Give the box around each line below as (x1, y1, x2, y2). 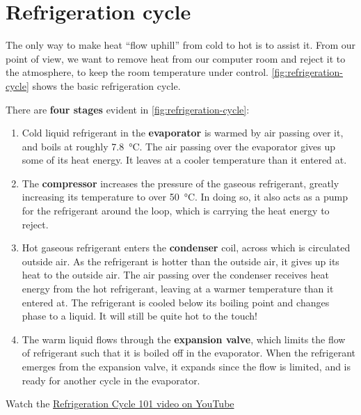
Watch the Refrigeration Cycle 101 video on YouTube (6, 396, 234, 411)
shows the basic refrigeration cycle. (32, 78, 181, 93)
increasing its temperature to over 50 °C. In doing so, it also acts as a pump (22, 189, 348, 204)
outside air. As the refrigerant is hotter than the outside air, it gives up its (22, 253, 339, 268)
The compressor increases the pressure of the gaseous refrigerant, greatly (22, 175, 339, 190)
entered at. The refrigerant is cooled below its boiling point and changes (22, 295, 330, 309)
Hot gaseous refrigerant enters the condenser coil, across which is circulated (22, 240, 351, 255)
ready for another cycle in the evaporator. (22, 373, 200, 387)
